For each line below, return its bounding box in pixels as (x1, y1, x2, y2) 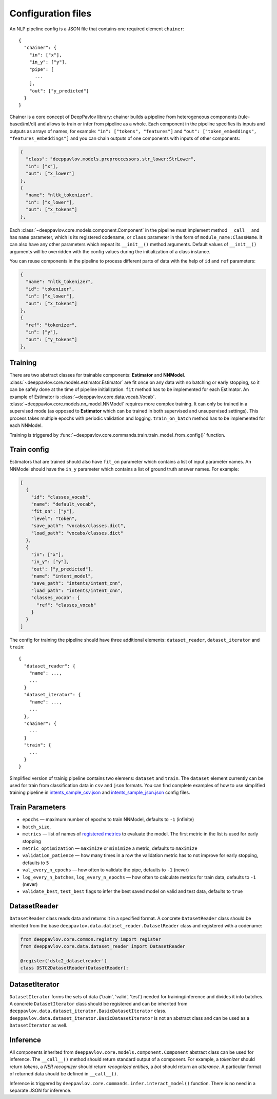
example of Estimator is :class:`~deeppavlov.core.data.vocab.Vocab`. (9, 394, 156, 400)
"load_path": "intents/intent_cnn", (31, 587, 123, 593)
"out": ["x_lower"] (26, 171, 75, 177)
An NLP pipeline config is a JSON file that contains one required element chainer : (9, 26, 185, 32)
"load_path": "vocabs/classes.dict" (31, 530, 123, 536)
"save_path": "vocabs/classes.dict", (31, 523, 126, 529)
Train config (9, 445, 49, 454)
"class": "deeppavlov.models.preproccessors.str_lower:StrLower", (26, 156, 196, 162)
